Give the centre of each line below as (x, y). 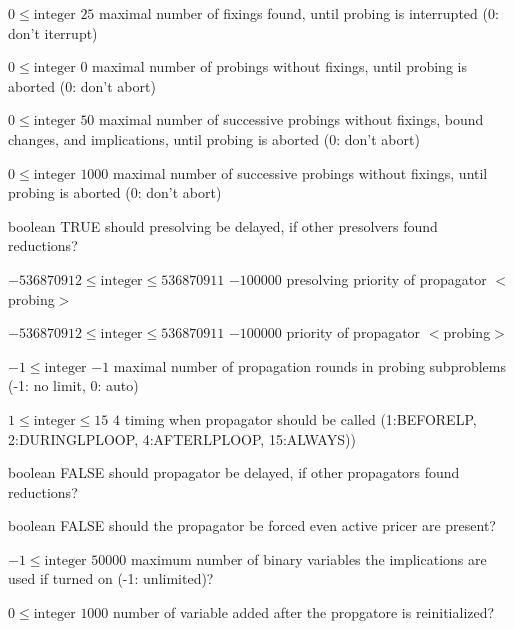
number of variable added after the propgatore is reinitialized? (304, 612)
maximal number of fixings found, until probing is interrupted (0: (299, 13)
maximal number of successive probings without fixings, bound (291, 119)
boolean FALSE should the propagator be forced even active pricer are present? (252, 525)
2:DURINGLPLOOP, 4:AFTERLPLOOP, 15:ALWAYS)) (182, 438)
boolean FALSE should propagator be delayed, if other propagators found (234, 472)
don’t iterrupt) (53, 32)
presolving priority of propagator (386, 278)
